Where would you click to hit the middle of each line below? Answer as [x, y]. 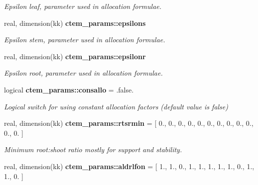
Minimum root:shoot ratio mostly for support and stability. [93, 149]
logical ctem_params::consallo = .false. [69, 89]
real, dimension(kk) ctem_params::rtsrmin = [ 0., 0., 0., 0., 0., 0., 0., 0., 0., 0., [129, 123]
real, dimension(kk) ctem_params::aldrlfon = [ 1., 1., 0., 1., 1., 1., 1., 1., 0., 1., [129, 166]
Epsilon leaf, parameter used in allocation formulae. [83, 6]
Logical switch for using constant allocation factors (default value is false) [116, 106]
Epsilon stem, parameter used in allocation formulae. [85, 40]
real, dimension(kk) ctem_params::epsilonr [75, 56]
